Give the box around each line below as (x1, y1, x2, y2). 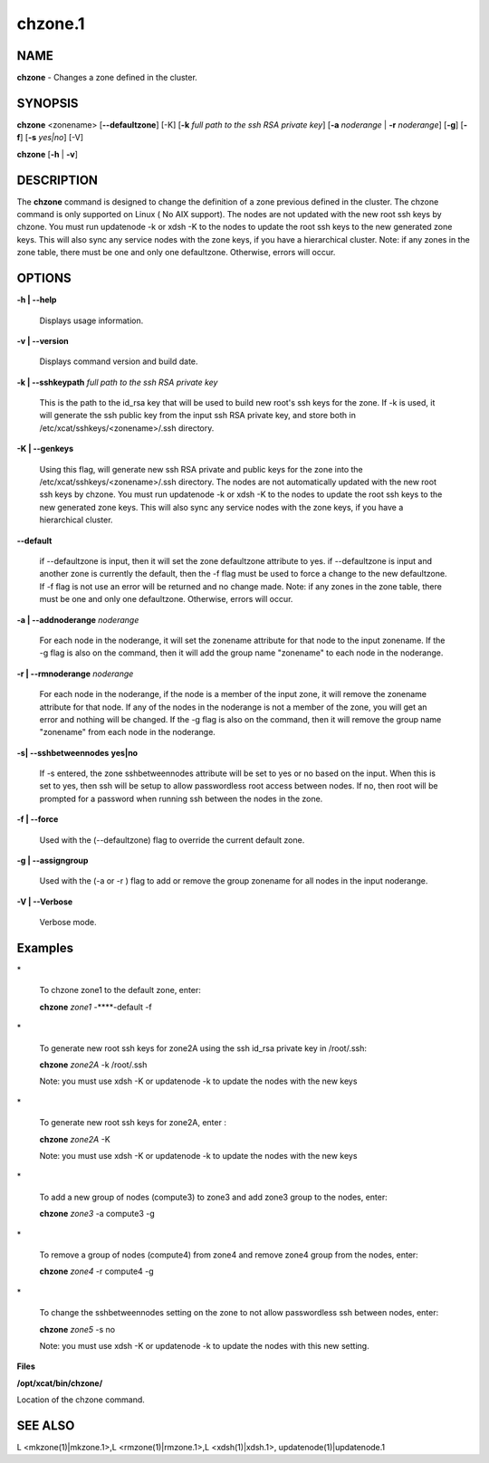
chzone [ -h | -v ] (16, 148, 79, 159)
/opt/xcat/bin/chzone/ (16, 1377, 103, 1389)
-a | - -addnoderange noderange (16, 614, 139, 625)
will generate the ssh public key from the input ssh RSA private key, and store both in (39, 410, 357, 421)
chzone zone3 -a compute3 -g (39, 1209, 156, 1219)
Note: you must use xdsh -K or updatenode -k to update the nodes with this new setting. (39, 1340, 370, 1351)
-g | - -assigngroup (16, 856, 89, 866)
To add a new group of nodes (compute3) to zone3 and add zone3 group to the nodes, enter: (39, 1191, 388, 1202)
